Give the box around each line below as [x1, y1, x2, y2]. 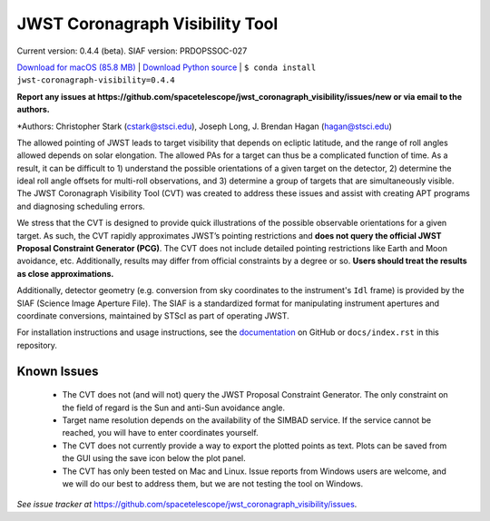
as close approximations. [16, 268, 114, 279]
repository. [16, 339, 58, 350]
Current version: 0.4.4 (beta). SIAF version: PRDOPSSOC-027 [16, 45, 248, 56]
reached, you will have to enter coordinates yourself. [62, 428, 259, 438]
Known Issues [16, 363, 99, 378]
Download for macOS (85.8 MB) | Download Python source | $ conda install [16, 62, 317, 73]
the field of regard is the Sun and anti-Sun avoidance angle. [62, 402, 286, 413]
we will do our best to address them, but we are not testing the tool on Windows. [62, 477, 364, 489]
